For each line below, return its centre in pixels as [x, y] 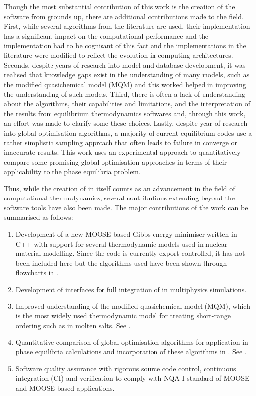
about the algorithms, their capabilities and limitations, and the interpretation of [127, 103]
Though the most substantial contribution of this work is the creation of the [120, 6]
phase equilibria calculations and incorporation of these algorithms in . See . [131, 351]
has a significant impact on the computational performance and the [106, 35]
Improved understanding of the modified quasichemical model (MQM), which [133, 306]
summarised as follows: [39, 217]
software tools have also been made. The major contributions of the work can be [126, 207]
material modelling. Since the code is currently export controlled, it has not [130, 253]
